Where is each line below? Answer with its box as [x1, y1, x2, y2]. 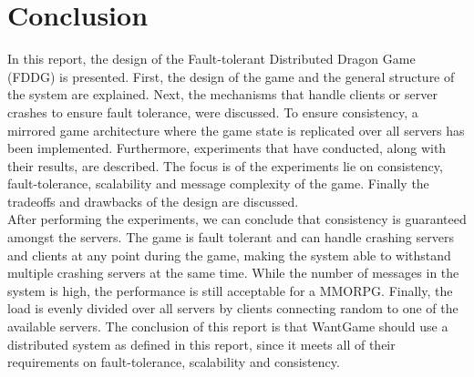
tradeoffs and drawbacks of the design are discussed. [7, 191, 299, 210]
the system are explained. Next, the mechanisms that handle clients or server [7, 85, 438, 104]
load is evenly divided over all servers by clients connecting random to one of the [7, 299, 459, 318]
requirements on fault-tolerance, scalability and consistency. [7, 352, 340, 372]
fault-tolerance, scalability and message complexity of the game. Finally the [7, 174, 429, 193]
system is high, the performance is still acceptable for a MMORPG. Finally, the [7, 280, 453, 300]
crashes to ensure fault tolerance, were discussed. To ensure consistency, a [7, 102, 418, 121]
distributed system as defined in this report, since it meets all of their [7, 334, 396, 353]
